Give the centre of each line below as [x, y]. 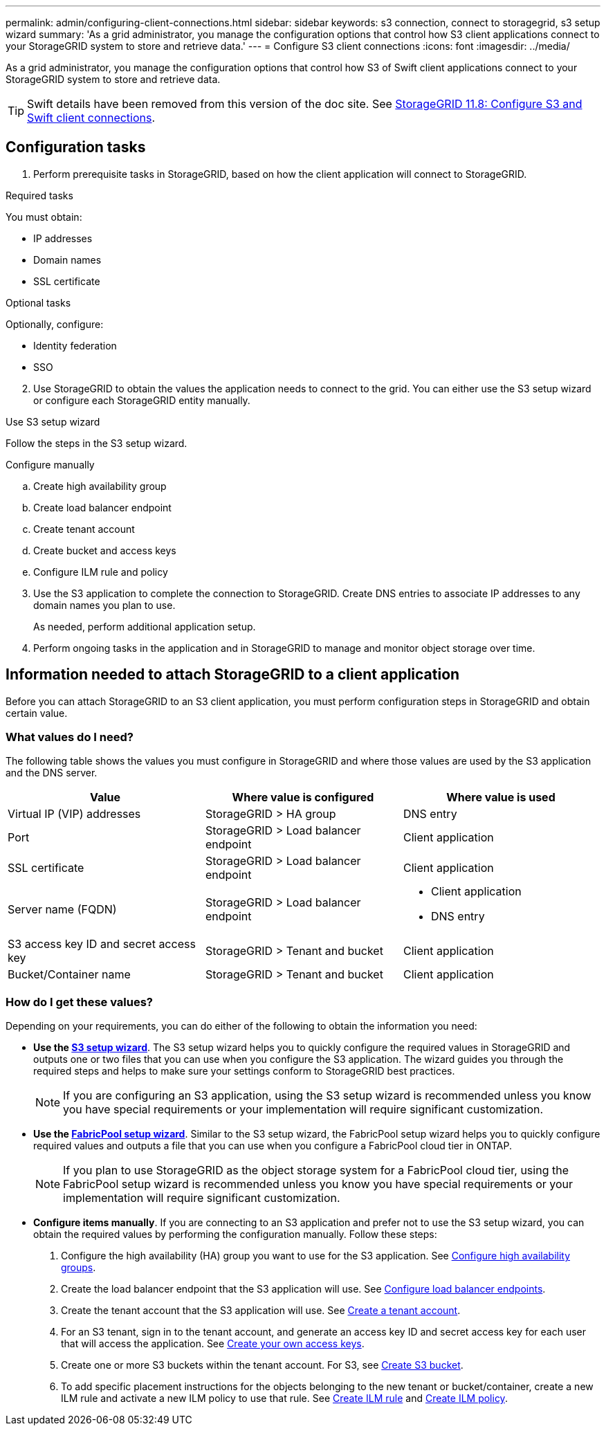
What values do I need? [70, 737]
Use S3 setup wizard [53, 421]
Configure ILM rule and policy [101, 572]
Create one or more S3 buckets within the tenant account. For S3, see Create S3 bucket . [262, 1365]
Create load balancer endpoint [102, 507]
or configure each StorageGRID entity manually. [142, 400]
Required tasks [39, 195]
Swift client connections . [91, 118]
